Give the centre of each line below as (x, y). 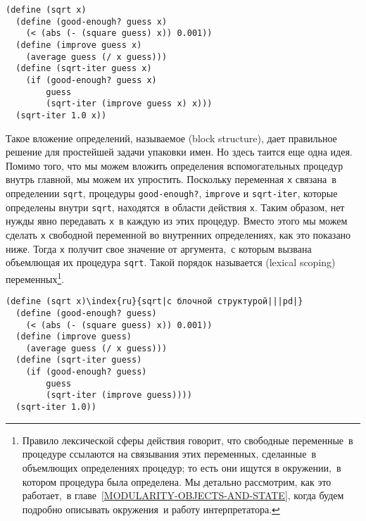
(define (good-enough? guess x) (91, 21)
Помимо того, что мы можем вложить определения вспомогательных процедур (175, 165)
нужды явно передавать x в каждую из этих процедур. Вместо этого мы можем (177, 221)
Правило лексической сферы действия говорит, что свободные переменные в (188, 440)
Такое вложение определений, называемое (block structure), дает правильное (171, 138)
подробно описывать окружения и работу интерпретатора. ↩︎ (151, 509)
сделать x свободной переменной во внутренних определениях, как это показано (178, 234)
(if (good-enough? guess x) (91, 80)
